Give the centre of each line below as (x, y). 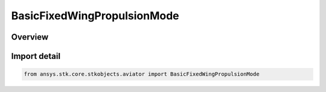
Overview (30, 37)
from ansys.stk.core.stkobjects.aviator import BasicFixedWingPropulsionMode (142, 74)
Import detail (36, 56)
